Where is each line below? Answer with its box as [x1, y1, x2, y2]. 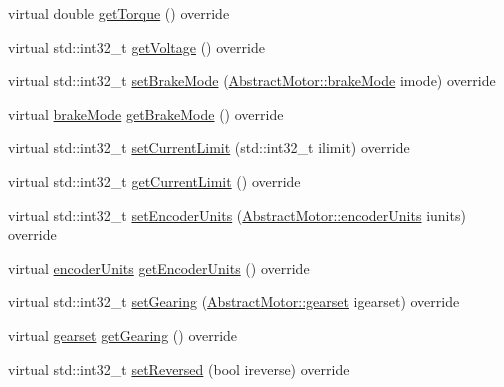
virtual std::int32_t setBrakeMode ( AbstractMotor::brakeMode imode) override [8, 70, 496, 91]
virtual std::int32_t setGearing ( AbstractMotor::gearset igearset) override [8, 291, 460, 312]
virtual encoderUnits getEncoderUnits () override [8, 257, 310, 278]
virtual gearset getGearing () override [8, 324, 238, 345]
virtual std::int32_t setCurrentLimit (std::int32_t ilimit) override [8, 137, 410, 158]
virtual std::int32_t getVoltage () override [8, 36, 265, 57]
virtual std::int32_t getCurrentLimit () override [8, 170, 301, 191]
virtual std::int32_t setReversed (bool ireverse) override [8, 358, 350, 379]
